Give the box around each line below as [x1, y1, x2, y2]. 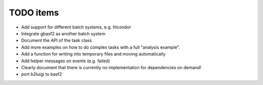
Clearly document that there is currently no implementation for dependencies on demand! [21, 64, 202, 70]
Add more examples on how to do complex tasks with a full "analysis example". [21, 44, 180, 50]
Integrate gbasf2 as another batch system [21, 30, 106, 36]
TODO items [9, 7, 59, 18]
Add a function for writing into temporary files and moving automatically [21, 51, 166, 57]
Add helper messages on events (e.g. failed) [21, 58, 111, 64]
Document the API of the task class [21, 38, 92, 43]
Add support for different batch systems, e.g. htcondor [21, 24, 131, 30]
